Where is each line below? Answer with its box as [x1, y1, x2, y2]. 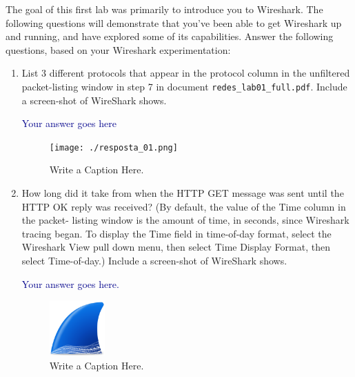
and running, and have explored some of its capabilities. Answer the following [6, 29, 334, 43]
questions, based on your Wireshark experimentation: [6, 42, 231, 57]
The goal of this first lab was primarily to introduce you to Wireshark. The [6, 2, 323, 16]
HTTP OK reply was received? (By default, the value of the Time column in [21, 199, 346, 213]
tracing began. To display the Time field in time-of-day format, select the [21, 226, 332, 240]
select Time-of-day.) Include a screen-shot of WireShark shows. [21, 253, 287, 268]
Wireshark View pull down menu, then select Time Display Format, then [21, 240, 330, 254]
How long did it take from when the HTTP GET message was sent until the [21, 186, 344, 200]
